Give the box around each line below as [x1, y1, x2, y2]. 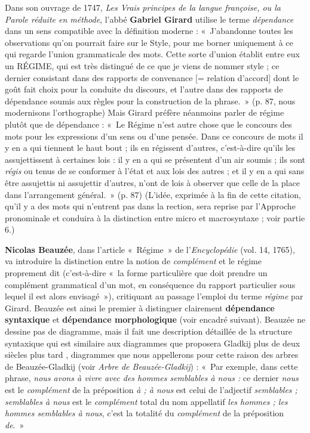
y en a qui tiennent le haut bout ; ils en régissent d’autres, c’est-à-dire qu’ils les [5, 141, 295, 154]
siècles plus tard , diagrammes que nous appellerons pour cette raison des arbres [5, 348, 299, 361]
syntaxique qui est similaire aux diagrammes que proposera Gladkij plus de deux [5, 336, 300, 349]
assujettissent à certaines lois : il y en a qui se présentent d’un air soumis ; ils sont [5, 153, 306, 165]
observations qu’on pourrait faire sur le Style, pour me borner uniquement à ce [5, 36, 293, 48]
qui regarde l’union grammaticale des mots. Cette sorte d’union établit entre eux [5, 48, 300, 60]
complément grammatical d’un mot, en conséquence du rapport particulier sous [5, 278, 296, 290]
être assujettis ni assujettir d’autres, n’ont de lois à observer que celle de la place [5, 176, 300, 188]
